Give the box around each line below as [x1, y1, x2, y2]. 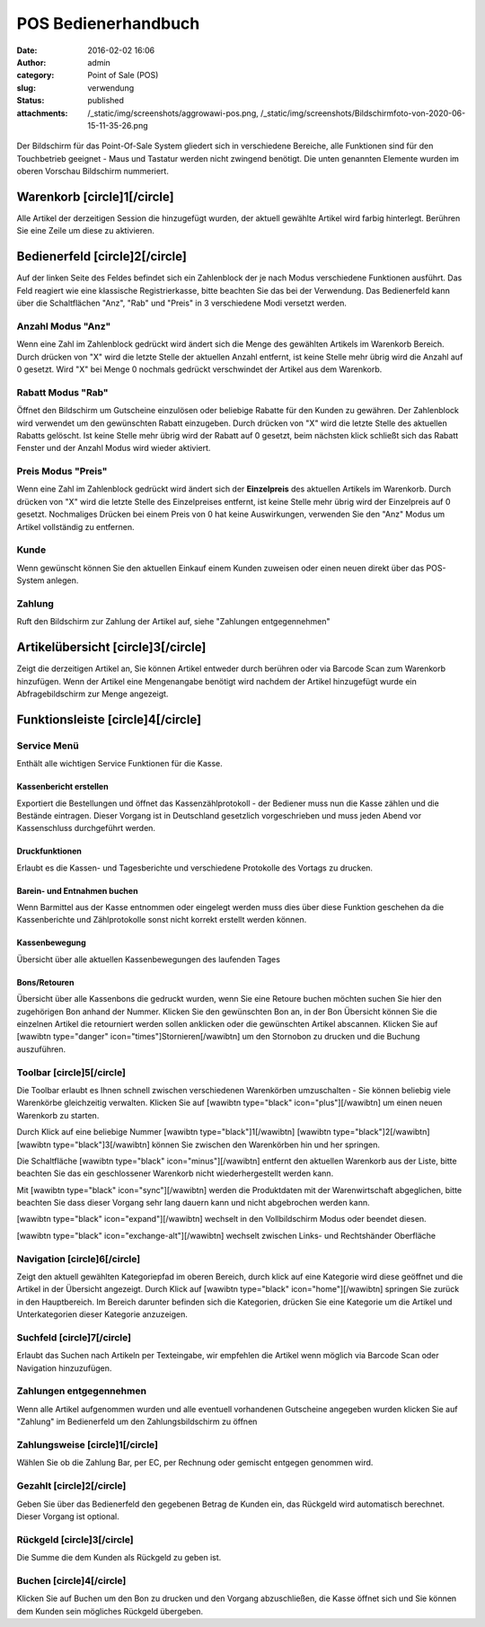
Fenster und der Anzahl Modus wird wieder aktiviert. [16, 443, 211, 454]
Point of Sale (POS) [87, 70, 159, 81]
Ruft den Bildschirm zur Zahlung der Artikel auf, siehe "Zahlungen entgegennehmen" [16, 616, 331, 627]
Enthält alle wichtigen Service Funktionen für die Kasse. [16, 758, 224, 769]
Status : [16, 95, 45, 106]
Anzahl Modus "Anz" [16, 320, 111, 332]
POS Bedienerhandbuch [16, 13, 200, 33]
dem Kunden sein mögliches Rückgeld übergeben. [16, 1605, 204, 1616]
